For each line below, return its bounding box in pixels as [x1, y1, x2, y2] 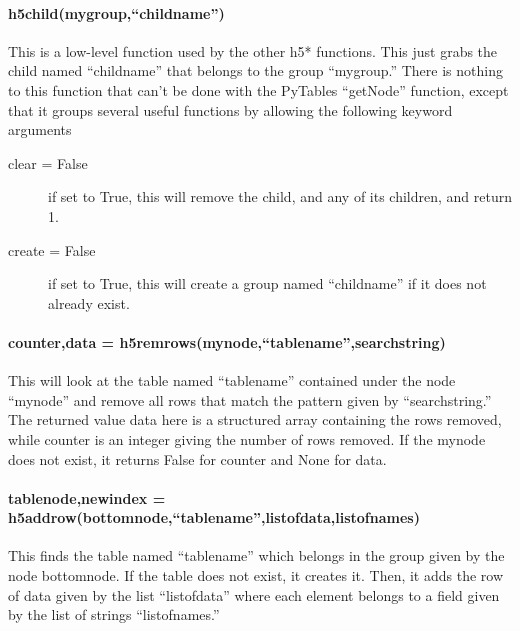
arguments [8, 119, 72, 140]
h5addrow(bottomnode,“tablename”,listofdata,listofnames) [8, 507, 420, 528]
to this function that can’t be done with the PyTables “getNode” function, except [8, 79, 509, 100]
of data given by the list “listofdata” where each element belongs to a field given [8, 584, 500, 605]
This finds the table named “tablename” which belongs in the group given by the [8, 545, 505, 566]
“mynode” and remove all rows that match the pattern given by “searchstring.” [8, 389, 492, 410]
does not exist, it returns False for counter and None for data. [8, 448, 387, 469]
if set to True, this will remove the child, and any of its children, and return [48, 186, 513, 207]
